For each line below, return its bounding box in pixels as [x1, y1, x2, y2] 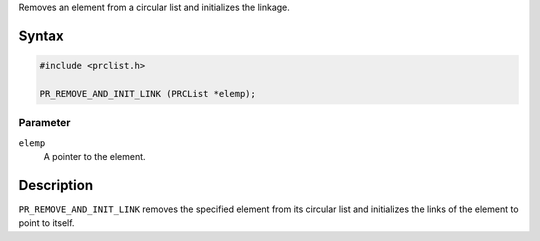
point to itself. [18, 217, 75, 229]
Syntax [18, 27, 64, 44]
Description [18, 176, 94, 194]
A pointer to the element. [43, 150, 146, 162]
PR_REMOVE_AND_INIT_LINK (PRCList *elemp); [39, 88, 257, 99]
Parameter [18, 116, 71, 130]
